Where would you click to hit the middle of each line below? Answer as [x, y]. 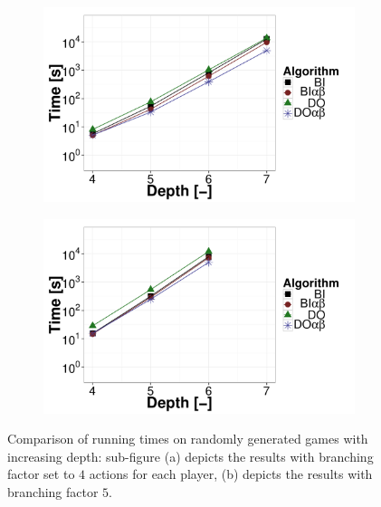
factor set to [41, 474]
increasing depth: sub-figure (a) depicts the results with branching [190, 456]
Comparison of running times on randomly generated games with [188, 439]
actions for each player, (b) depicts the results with [231, 474]
